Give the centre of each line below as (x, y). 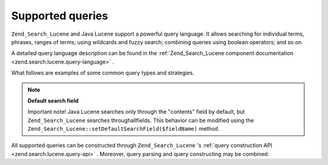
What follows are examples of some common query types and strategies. (103, 73)
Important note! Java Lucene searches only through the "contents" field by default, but (136, 112)
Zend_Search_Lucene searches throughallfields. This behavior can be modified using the (141, 120)
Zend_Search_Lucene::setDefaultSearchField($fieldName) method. (124, 129)
